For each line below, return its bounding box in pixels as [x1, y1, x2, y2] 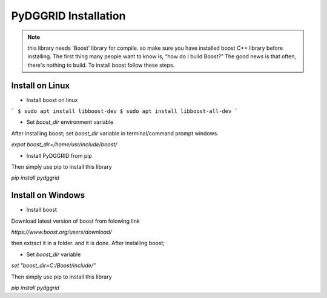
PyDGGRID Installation [11, 9, 126, 22]
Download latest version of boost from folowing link [11, 217, 140, 225]
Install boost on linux [26, 96, 78, 103]
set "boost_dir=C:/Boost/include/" [11, 262, 96, 269]
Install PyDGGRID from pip [26, 152, 92, 159]
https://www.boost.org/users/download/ [11, 228, 112, 236]
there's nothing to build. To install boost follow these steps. [27, 61, 175, 69]
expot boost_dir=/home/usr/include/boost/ [11, 141, 117, 148]
